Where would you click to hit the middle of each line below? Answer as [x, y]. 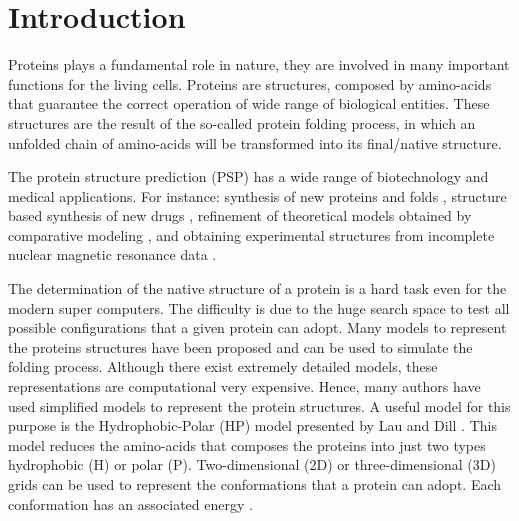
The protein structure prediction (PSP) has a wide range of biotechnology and [248, 176]
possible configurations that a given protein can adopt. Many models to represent [257, 327]
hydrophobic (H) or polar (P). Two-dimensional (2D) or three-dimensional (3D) [252, 464]
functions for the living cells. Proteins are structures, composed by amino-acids [250, 83]
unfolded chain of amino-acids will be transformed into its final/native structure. [255, 142]
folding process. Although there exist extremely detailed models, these [223, 366]
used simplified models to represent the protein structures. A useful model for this [259, 405]
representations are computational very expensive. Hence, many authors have [244, 386]
